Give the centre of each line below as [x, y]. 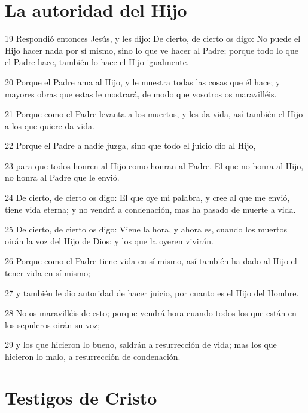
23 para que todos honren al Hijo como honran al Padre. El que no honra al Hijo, [154, 165]
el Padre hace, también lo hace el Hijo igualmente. [97, 62]
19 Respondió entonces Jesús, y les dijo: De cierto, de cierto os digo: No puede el [153, 39]
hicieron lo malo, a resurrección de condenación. [93, 356]
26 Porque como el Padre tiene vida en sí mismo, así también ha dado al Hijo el [151, 261]
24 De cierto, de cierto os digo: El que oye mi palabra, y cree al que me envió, [147, 198]
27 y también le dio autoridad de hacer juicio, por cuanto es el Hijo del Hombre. [152, 293]
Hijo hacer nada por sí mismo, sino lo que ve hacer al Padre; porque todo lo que [152, 50]
